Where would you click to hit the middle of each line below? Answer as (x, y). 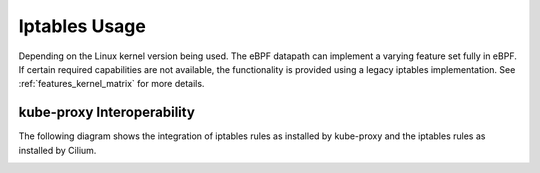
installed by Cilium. (57, 150)
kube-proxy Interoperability (106, 112)
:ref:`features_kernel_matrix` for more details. (111, 84)
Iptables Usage (82, 26)
